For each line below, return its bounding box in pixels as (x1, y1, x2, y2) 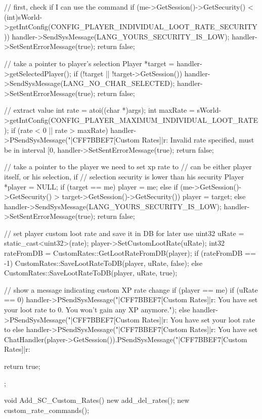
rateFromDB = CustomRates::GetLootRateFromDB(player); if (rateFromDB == (4, 248, 256, 258)
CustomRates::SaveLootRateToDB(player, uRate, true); (4, 267, 178, 278)
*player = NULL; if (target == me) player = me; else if (4, 181, 178, 192)
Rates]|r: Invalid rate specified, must (142, 134, 254, 145)
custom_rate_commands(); (4, 404, 90, 415)
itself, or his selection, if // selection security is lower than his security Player (4, 171, 244, 181)
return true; (4, 361, 40, 371)
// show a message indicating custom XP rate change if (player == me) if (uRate (4, 284, 258, 295)
